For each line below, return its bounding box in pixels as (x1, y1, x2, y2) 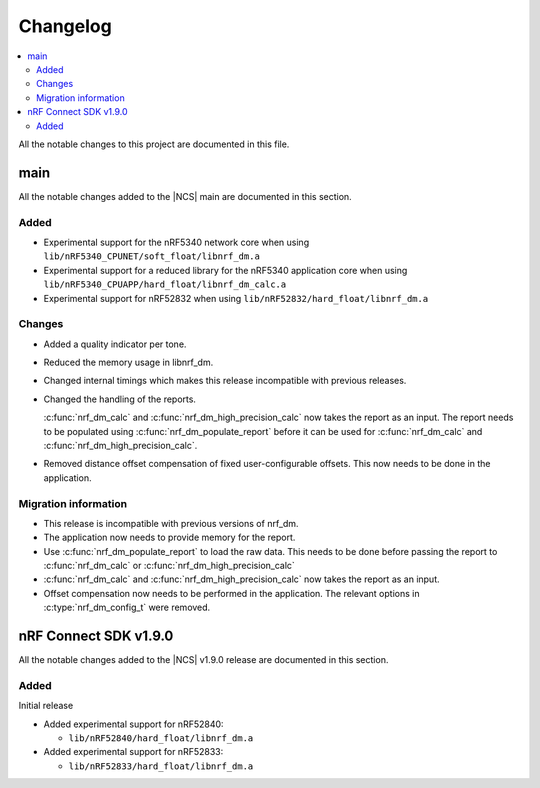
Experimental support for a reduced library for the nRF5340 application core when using (43, 264, 408, 276)
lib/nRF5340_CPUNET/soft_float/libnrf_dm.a (43, 251, 260, 262)
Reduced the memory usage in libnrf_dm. (43, 356, 214, 369)
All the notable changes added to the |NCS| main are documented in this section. (18, 190, 352, 202)
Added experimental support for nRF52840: (43, 718, 224, 730)
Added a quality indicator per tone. (43, 338, 187, 350)
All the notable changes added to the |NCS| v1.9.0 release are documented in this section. (18, 654, 389, 666)
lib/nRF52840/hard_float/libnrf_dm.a (68, 733, 254, 744)
